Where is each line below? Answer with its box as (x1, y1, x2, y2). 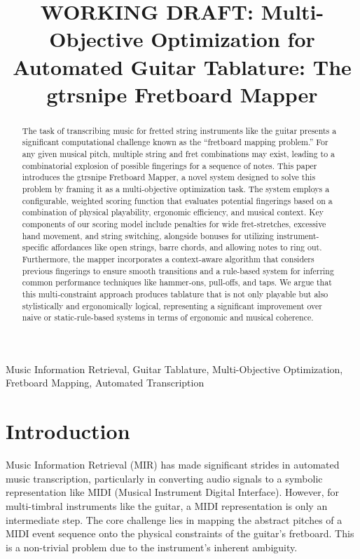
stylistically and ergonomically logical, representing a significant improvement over (22, 299, 322, 311)
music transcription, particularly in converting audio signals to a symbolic (6, 471, 323, 485)
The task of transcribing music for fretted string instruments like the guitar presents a (22, 124, 337, 136)
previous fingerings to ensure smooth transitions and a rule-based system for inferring (22, 264, 334, 276)
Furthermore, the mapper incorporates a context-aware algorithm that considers (22, 252, 314, 264)
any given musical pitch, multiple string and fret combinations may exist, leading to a (22, 148, 335, 160)
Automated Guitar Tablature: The (13, 52, 352, 81)
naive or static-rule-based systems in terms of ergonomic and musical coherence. (22, 311, 314, 323)
